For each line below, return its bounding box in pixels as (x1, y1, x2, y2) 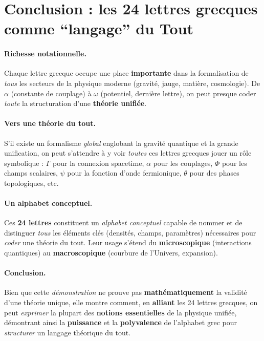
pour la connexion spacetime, (53, 157, 144, 168)
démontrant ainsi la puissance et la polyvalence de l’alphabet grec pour (4, 317, 237, 328)
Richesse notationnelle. (4, 48, 86, 59)
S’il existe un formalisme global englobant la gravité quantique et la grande (4, 137, 238, 148)
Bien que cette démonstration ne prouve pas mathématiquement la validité (4, 287, 247, 297)
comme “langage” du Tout (4, 18, 194, 39)
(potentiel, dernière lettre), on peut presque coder (100, 88, 256, 98)
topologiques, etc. (4, 177, 59, 188)
